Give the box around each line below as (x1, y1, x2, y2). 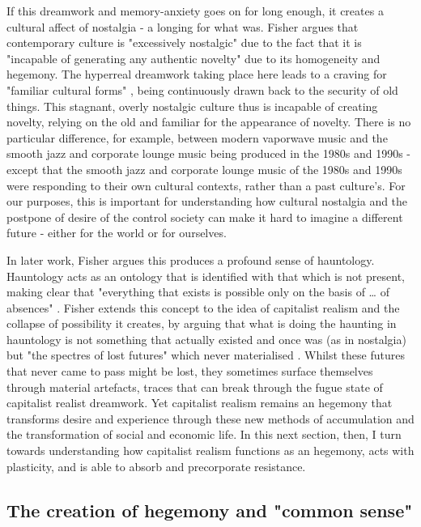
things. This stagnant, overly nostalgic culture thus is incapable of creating (6, 97, 378, 114)
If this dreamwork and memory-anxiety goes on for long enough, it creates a (6, 2, 384, 19)
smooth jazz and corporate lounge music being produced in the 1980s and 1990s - (6, 145, 410, 162)
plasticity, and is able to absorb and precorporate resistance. (6, 457, 306, 474)
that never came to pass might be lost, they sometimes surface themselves (6, 363, 373, 380)
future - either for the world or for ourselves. (6, 224, 227, 241)
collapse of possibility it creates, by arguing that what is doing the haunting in (6, 315, 397, 332)
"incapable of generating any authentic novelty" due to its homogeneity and (6, 49, 381, 66)
